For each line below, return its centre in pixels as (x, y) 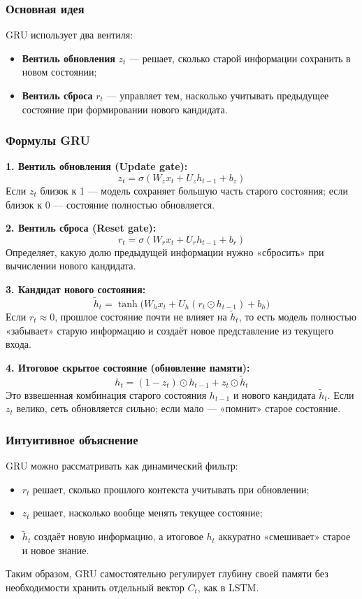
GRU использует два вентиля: (70, 35)
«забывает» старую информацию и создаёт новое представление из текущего (169, 330)
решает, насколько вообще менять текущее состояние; (148, 513)
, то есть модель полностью (297, 316)
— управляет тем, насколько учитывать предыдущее (218, 95)
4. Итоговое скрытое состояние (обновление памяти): (128, 367)
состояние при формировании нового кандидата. (125, 109)
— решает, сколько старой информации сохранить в (240, 58)
